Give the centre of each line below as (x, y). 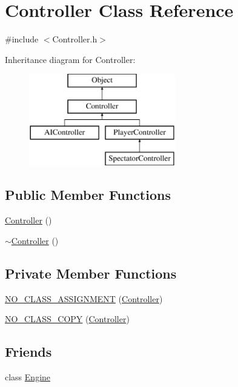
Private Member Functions (91, 273)
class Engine (28, 377)
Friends (28, 352)
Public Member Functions (88, 195)
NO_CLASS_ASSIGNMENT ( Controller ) (84, 298)
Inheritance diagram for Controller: (70, 59)
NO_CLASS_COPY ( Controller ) (67, 319)
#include (22, 39)
